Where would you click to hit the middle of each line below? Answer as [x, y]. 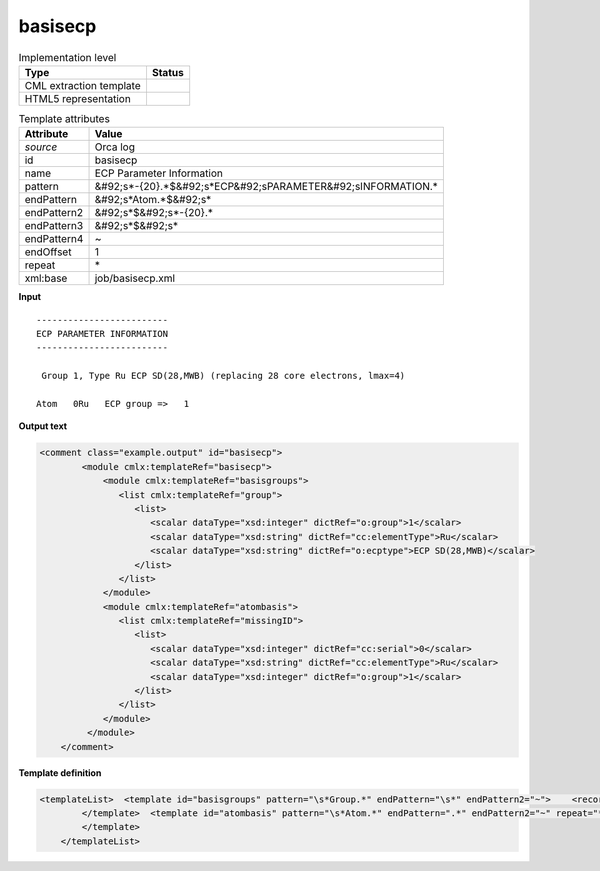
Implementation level [67, 57]
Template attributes [64, 119]
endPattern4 [54, 239]
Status [167, 72]
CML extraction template [82, 85]
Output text [43, 426]
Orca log [114, 147]
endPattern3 [54, 226]
